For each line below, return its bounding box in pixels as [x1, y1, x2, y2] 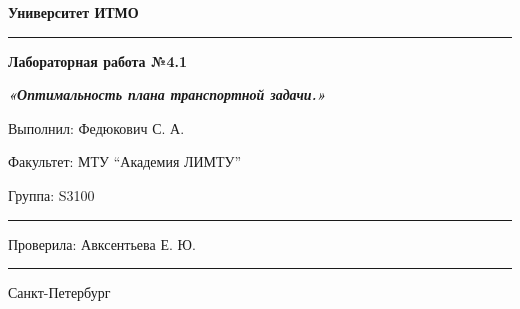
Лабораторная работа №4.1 [8, 50, 187, 71]
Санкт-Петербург [8, 282, 111, 303]
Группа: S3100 [8, 184, 95, 205]
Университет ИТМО [8, 2, 139, 22]
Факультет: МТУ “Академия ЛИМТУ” [8, 151, 242, 172]
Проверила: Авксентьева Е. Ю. [8, 233, 196, 254]
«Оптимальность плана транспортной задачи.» [8, 84, 326, 105]
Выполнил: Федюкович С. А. [8, 117, 185, 138]
